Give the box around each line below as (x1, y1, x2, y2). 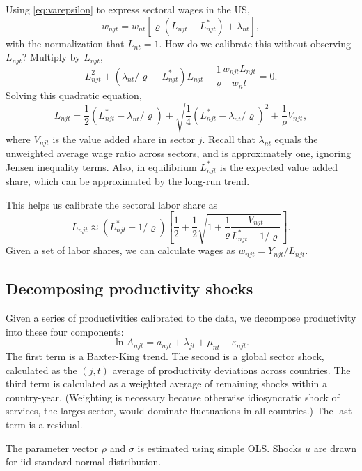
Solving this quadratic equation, (6, 87, 142, 102)
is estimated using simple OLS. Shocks (137, 440, 302, 455)
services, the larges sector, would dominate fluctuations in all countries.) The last (6, 403, 352, 418)
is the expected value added (219, 159, 338, 174)
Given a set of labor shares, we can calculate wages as (6, 243, 235, 257)
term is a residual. (6, 417, 83, 432)
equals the (274, 131, 318, 146)
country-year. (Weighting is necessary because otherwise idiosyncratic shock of (6, 389, 340, 404)
